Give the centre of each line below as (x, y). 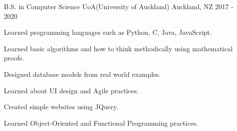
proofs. (14, 58)
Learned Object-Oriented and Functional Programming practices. (101, 123)
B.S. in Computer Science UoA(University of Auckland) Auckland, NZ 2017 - (119, 6)
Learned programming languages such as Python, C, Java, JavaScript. (108, 32)
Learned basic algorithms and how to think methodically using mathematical (118, 48)
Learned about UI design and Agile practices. (71, 90)
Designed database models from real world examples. (82, 74)
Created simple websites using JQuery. (61, 107)
